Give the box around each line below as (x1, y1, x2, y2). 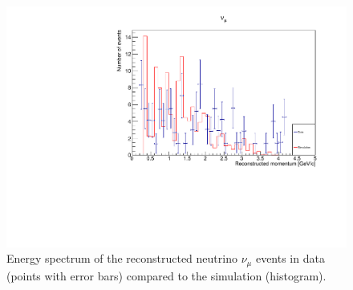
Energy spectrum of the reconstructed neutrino (6, 250, 237, 267)
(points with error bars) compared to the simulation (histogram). (6, 267, 327, 284)
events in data (255, 250, 325, 267)
